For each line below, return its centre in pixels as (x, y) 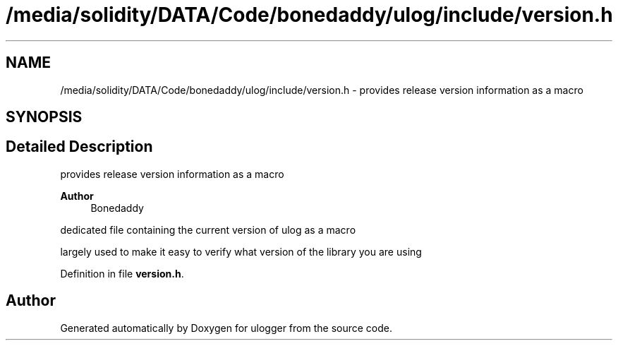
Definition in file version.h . (122, 273)
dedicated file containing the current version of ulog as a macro (208, 229)
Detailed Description (79, 147)
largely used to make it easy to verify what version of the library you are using (241, 251)
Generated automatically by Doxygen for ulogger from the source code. (226, 328)
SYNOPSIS (44, 117)
